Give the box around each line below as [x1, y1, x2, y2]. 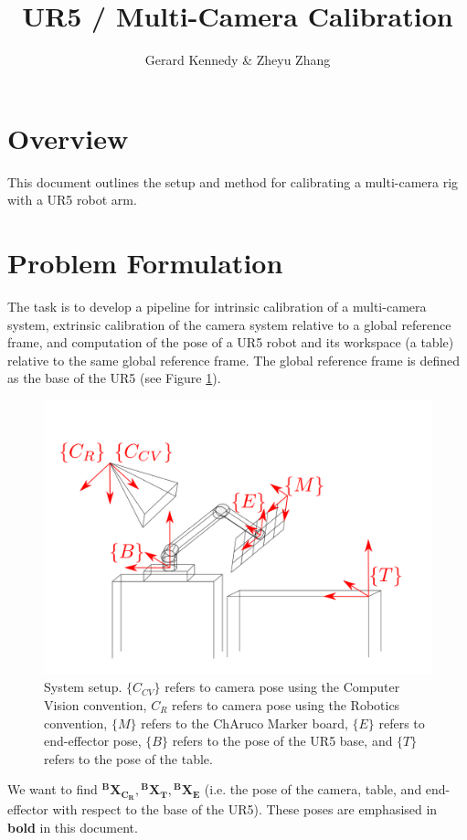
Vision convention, [44, 695, 147, 714]
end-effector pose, [44, 731, 142, 750]
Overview [7, 119, 129, 156]
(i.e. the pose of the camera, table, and [204, 780, 422, 799]
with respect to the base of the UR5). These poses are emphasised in [52, 800, 438, 819]
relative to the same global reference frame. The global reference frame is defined [7, 350, 461, 369]
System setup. [44, 677, 122, 696]
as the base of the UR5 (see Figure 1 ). [7, 368, 221, 388]
